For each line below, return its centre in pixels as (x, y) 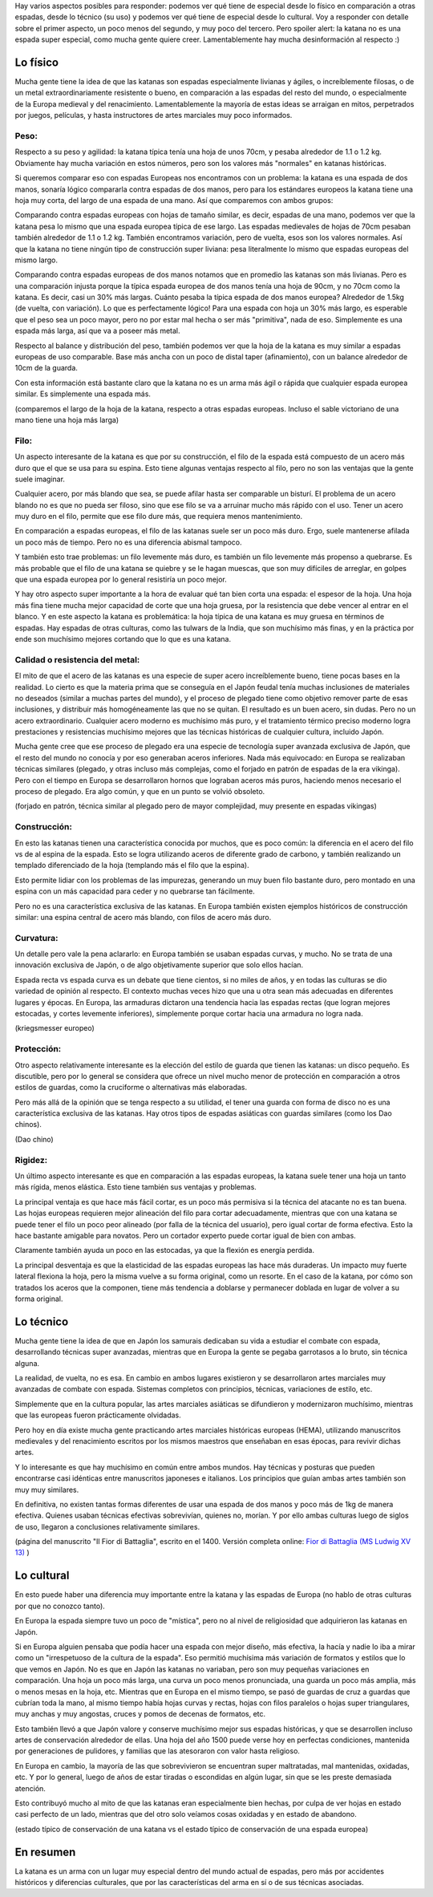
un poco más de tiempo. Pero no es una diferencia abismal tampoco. (128, 542)
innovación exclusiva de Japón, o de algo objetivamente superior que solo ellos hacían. (159, 965)
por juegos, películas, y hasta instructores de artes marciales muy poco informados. (154, 116)
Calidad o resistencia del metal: (77, 659)
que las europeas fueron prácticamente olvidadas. (98, 1415)
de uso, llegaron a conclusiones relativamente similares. (107, 1526)
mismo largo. (36, 260)
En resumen (45, 1852)
